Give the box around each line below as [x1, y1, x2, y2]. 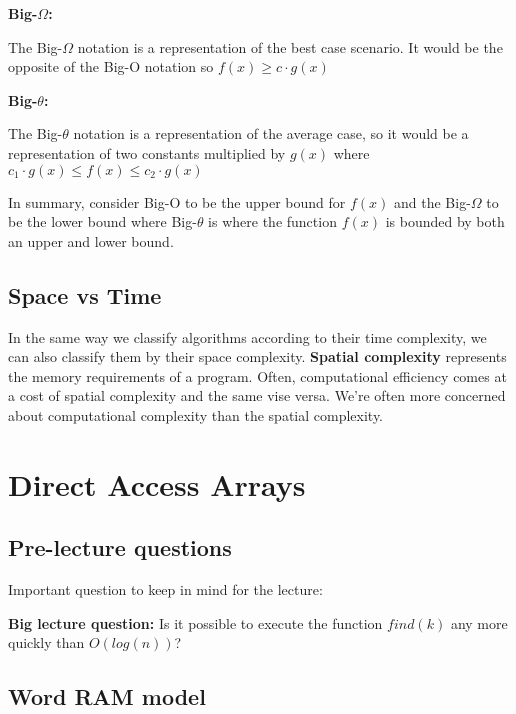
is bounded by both [385, 211, 505, 232]
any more [450, 612, 508, 633]
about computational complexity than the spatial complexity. [8, 404, 384, 425]
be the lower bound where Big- [8, 211, 197, 232]
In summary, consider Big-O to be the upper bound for [8, 191, 346, 212]
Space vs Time [8, 279, 162, 310]
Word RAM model [8, 681, 206, 712]
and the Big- [394, 191, 471, 212]
